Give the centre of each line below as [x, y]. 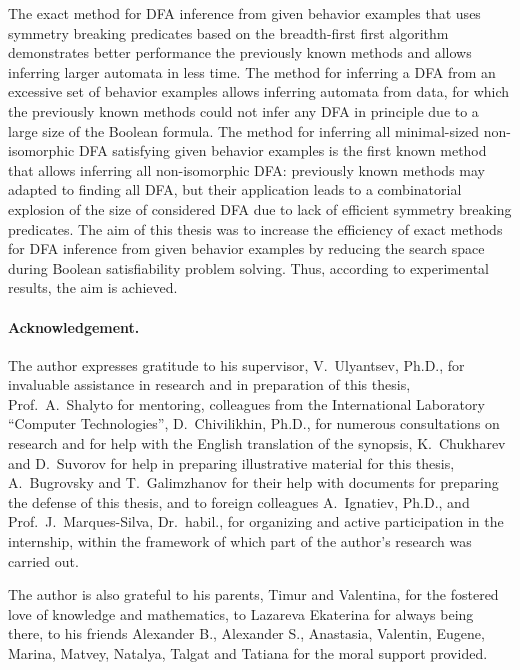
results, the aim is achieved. [93, 287]
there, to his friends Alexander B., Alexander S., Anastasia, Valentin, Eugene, [246, 633]
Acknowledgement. [74, 326]
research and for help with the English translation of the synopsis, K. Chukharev [257, 443]
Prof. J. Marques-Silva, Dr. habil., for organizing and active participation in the [256, 521]
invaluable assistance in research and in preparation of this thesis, [209, 384]
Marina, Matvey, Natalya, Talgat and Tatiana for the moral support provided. [248, 653]
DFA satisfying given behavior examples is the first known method [282, 150]
